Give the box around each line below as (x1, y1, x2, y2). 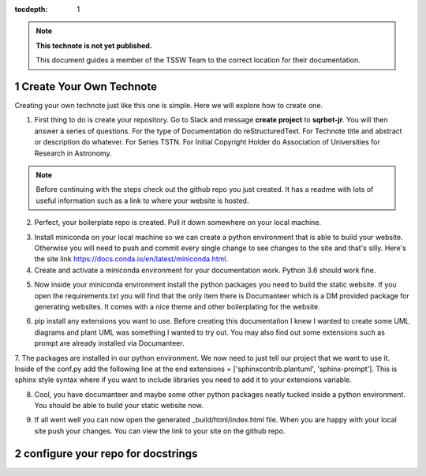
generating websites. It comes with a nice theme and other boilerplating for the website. (34, 302, 320, 311)
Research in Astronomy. (34, 148, 112, 158)
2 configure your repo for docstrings (14, 447, 198, 460)
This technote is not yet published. (35, 40, 153, 51)
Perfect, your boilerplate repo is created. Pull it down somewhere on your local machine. (34, 218, 322, 227)
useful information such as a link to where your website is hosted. (35, 196, 249, 205)
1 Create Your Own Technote (14, 80, 158, 93)
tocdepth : (14, 5, 48, 13)
